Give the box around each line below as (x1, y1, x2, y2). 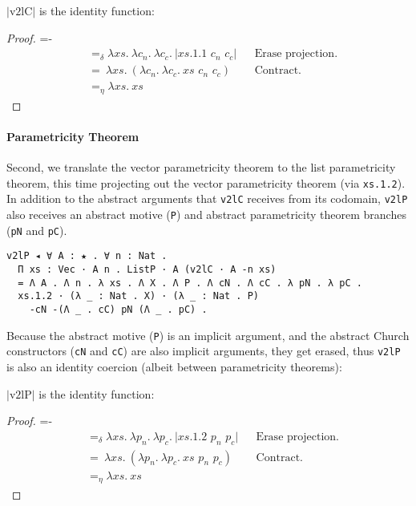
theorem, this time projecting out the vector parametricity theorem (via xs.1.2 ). (6, 174, 406, 191)
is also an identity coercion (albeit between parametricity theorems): (6, 358, 342, 374)
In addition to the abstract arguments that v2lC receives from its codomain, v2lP (6, 190, 408, 207)
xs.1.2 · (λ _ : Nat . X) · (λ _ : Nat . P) (18, 290, 259, 302)
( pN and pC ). (6, 221, 67, 238)
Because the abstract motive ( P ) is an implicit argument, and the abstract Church (6, 326, 410, 343)
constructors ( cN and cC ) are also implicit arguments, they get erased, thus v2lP (6, 342, 401, 359)
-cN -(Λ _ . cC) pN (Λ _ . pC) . (29, 303, 208, 315)
